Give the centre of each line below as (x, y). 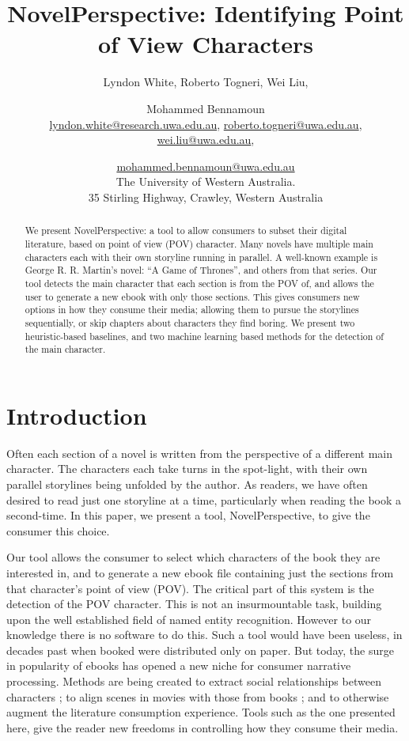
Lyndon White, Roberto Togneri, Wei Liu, (206, 82)
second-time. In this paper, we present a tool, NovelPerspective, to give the (188, 515)
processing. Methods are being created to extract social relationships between (194, 681)
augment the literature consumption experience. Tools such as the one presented (201, 712)
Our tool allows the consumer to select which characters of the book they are (193, 557)
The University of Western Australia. (206, 181)
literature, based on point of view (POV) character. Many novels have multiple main (199, 243)
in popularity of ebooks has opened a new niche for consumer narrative (179, 665)
